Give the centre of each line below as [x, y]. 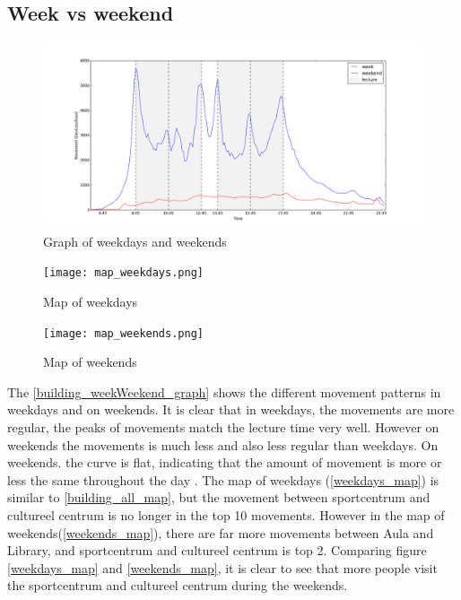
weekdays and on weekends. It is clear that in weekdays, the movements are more [231, 409]
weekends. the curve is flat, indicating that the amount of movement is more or [225, 462]
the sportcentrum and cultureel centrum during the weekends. [178, 585]
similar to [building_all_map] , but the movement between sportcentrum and [219, 497]
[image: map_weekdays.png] [123, 273]
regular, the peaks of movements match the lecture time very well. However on [223, 426]
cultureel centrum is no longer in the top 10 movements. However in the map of [226, 514]
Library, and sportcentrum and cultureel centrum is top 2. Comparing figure [217, 550]
